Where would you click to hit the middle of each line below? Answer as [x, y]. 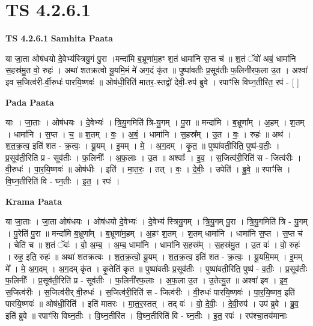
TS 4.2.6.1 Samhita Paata [59, 38]
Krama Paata [34, 201]
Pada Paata [30, 102]
